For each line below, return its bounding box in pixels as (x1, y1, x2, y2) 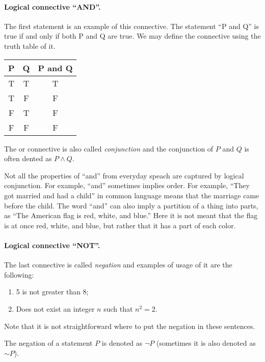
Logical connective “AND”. (4, 1, 101, 12)
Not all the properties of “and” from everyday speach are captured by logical (4, 170, 244, 180)
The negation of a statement (4, 338, 93, 348)
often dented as (4, 153, 52, 164)
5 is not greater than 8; (16, 286, 89, 297)
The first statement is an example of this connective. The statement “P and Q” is (4, 20, 259, 31)
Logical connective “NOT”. (4, 239, 100, 250)
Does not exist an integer (16, 303, 95, 314)
